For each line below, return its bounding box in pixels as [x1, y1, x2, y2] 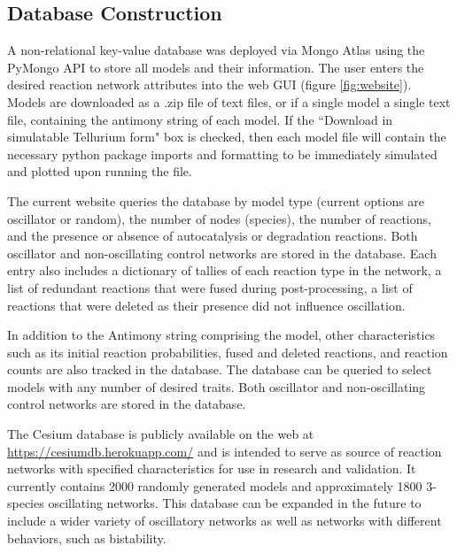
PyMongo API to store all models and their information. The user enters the [7, 58, 424, 76]
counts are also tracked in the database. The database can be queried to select [7, 360, 432, 379]
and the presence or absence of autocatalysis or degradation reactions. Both [7, 227, 418, 245]
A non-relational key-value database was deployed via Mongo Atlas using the [7, 41, 425, 59]
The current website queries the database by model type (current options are [7, 191, 425, 210]
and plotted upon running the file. [7, 162, 192, 180]
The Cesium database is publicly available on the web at [7, 425, 314, 443]
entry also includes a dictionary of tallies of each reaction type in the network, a [7, 261, 442, 280]
